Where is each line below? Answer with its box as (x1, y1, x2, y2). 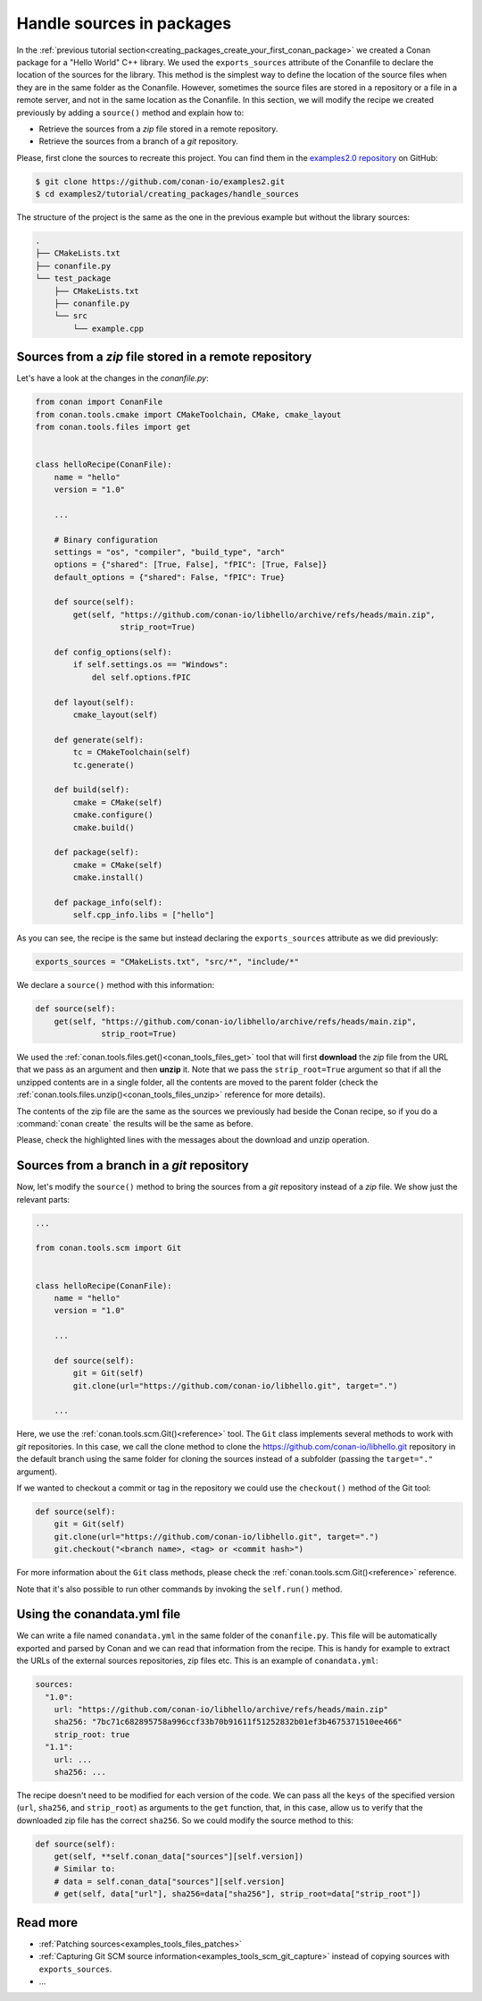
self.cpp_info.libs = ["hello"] (72, 910, 214, 920)
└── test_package (35, 274, 112, 283)
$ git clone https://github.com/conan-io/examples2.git (35, 176, 286, 187)
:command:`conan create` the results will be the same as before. (16, 1118, 253, 1128)
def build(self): (54, 785, 130, 795)
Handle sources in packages (16, 13, 232, 33)
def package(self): (54, 848, 140, 857)
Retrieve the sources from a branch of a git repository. (38, 136, 238, 147)
